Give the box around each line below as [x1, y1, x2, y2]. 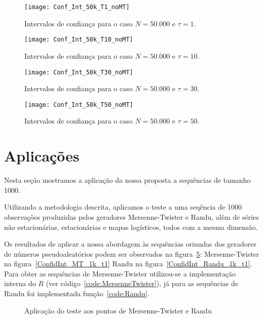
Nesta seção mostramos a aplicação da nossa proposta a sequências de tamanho [4, 175, 251, 185]
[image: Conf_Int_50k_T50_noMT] [24, 101, 133, 108]
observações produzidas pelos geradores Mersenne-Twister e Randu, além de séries [4, 211, 259, 222]
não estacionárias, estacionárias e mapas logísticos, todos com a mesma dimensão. [4, 221, 258, 232]
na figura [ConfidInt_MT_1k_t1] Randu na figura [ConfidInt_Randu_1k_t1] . [4, 258, 252, 269]
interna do [4, 278, 36, 289]
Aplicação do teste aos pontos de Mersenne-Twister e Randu [24, 305, 212, 315]
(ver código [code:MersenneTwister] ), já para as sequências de [46, 278, 238, 289]
